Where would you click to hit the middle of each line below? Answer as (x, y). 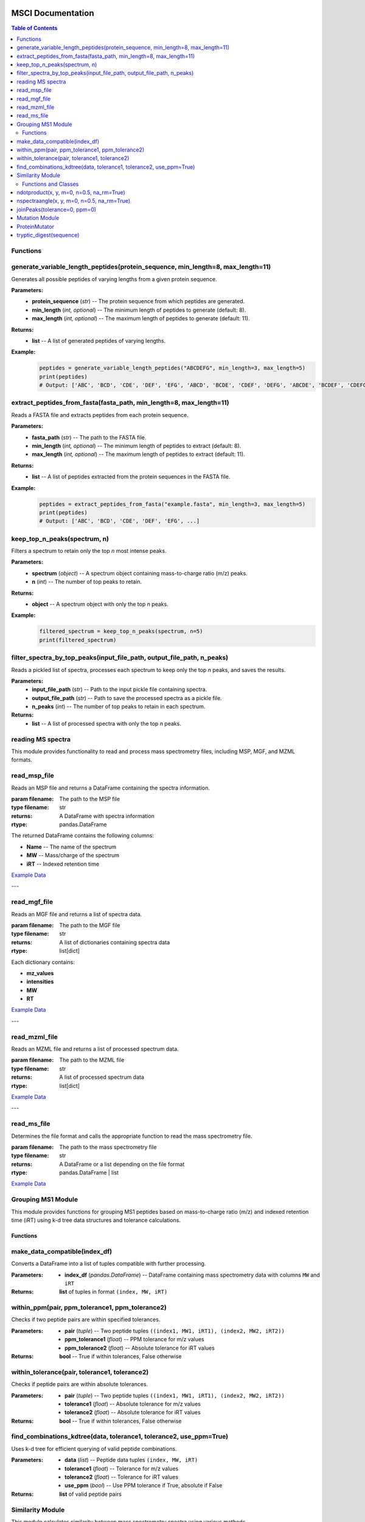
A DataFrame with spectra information (107, 816)
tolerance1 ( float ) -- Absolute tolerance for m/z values (133, 1404)
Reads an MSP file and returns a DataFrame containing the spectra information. (110, 788)
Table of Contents (34, 28)
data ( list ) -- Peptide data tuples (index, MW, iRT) (131, 1460)
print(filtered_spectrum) (78, 640)
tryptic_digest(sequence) (48, 235)
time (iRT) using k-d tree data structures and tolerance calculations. (96, 1220)
